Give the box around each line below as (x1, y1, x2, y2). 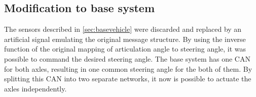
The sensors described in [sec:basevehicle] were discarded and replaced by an (4, 24, 242, 34)
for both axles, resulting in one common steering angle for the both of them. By (4, 63, 252, 74)
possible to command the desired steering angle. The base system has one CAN (4, 53, 250, 64)
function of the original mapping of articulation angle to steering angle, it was (4, 43, 246, 54)
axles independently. (4, 83, 67, 93)
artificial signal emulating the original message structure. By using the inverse (4, 33, 246, 44)
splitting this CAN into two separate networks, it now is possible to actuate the (4, 73, 251, 84)
